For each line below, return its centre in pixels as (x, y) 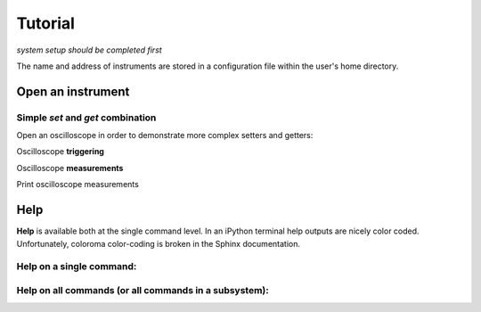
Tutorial (46, 23)
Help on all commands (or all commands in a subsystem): (143, 290)
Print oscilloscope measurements (78, 185)
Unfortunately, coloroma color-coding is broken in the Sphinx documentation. (158, 243)
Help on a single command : (77, 267)
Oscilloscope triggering (60, 152)
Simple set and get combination (86, 118)
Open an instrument (73, 91)
